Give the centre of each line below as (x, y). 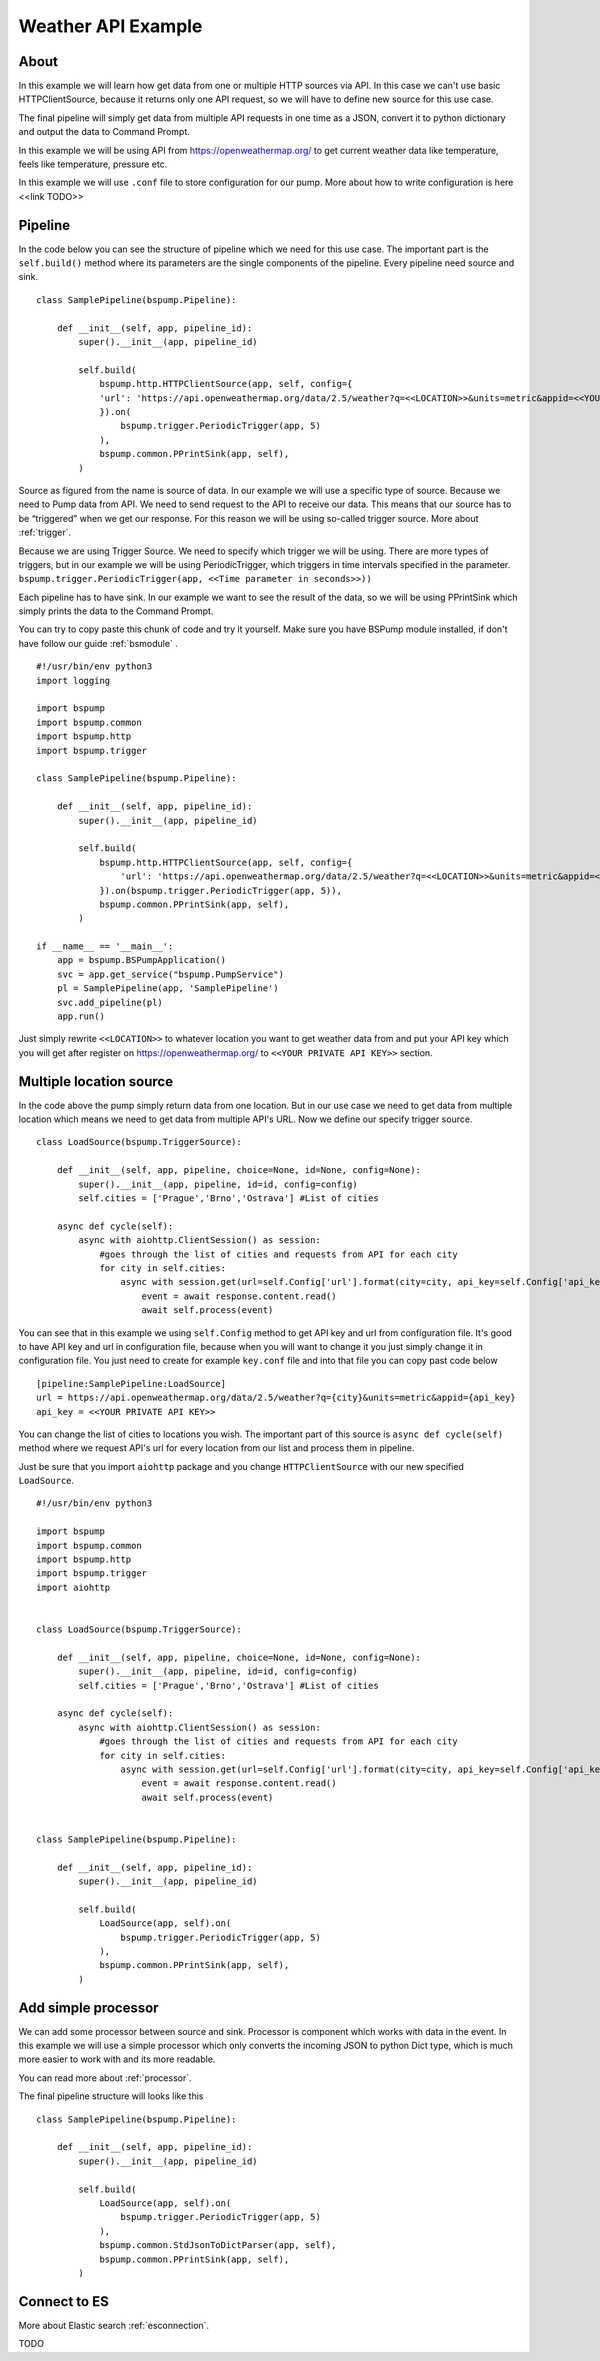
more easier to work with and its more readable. (117, 2059)
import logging (73, 680)
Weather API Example (110, 26)
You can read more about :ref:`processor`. (105, 2077)
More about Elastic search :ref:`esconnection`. (114, 2325)
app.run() (80, 1016)
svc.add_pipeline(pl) (110, 1002)
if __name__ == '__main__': (105, 946)
